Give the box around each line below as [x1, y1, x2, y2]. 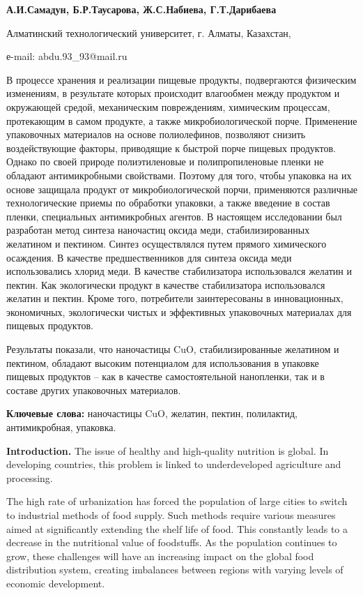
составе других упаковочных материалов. [6, 382, 181, 397]
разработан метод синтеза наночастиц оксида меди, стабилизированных [6, 223, 310, 237]
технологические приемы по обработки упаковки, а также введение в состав [6, 195, 330, 210]
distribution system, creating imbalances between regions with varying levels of [6, 562, 343, 577]
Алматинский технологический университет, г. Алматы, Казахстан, [6, 25, 291, 40]
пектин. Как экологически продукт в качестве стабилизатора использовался [6, 277, 325, 292]
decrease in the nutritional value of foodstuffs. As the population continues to [6, 535, 337, 550]
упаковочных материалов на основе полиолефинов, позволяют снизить [6, 127, 306, 142]
